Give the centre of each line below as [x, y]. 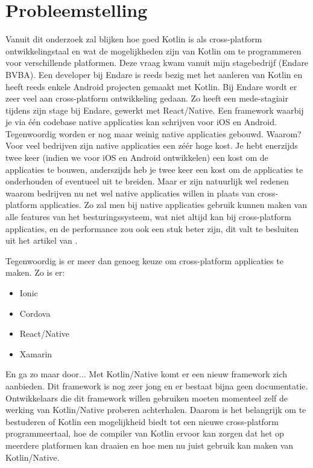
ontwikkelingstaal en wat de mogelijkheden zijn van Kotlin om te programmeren [153, 50]
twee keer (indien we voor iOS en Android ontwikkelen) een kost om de [137, 158]
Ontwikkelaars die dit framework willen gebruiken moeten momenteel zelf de [147, 398]
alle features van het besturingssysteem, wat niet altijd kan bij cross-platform [148, 217]
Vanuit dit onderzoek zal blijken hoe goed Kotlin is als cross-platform [134, 39]
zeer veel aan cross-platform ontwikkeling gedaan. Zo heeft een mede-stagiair [147, 98]
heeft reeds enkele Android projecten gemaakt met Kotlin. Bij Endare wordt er [151, 86]
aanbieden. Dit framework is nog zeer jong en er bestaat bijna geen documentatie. [157, 385]
